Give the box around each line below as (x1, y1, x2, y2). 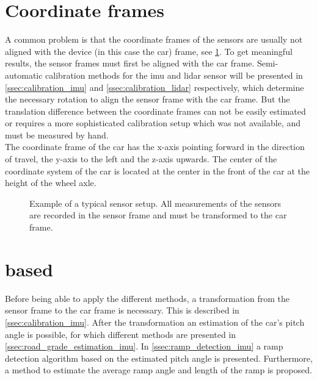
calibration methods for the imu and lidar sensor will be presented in (45, 68, 303, 81)
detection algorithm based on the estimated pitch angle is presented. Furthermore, (5, 351, 313, 364)
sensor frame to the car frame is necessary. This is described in (5, 304, 239, 317)
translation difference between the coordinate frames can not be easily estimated (5, 104, 306, 117)
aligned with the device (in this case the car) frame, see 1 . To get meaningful (5, 45, 293, 57)
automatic (5, 68, 43, 81)
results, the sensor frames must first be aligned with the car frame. (5, 57, 255, 70)
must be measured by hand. (5, 128, 109, 141)
